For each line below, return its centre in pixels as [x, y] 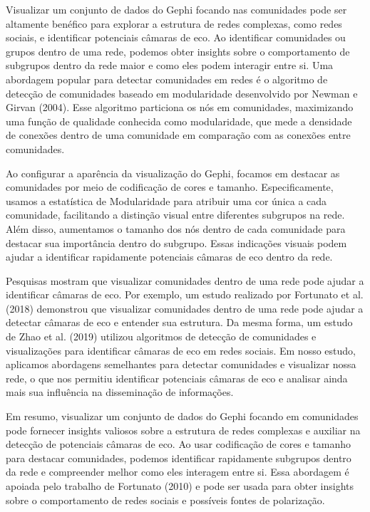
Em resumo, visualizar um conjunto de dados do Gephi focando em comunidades [182, 416]
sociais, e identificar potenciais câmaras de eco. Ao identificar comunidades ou [176, 37]
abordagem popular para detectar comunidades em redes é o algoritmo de [167, 79]
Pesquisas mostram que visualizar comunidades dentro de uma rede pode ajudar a [185, 280]
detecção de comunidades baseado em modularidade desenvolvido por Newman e [182, 93]
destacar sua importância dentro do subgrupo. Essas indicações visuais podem [176, 242]
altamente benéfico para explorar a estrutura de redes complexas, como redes [174, 23]
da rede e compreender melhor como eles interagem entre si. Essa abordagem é [178, 472]
